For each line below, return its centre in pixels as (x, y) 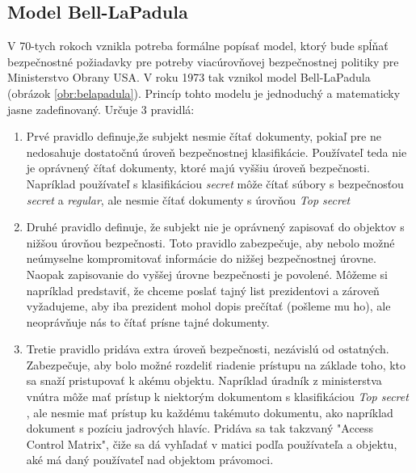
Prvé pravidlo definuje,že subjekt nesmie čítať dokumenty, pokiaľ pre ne (204, 136)
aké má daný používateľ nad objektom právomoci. (150, 460)
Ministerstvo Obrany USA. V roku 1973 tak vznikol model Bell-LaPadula (189, 77)
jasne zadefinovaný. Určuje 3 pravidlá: (101, 109)
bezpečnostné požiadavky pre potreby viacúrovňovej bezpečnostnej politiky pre (203, 61)
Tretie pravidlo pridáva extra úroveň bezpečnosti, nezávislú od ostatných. (208, 349)
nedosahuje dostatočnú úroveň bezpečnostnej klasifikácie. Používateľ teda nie (216, 152)
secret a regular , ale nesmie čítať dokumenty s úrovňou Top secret (188, 199)
